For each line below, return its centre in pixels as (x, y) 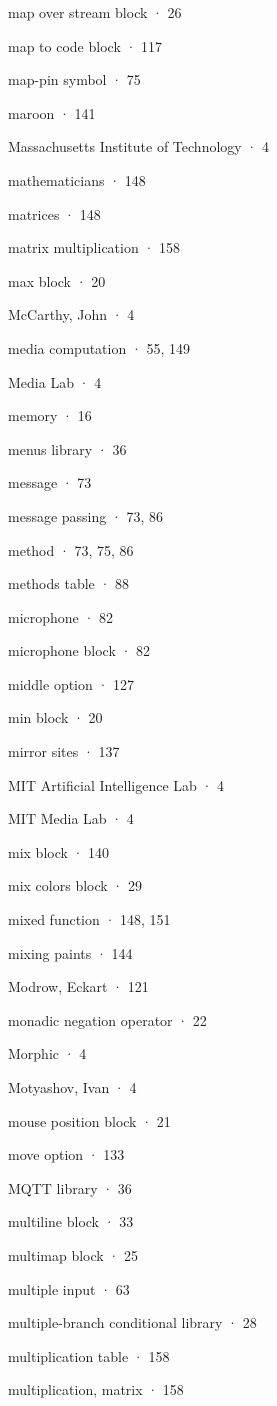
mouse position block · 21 (89, 1120)
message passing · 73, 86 (86, 515)
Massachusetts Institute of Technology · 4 (138, 146)
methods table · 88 (69, 583)
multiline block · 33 (71, 1221)
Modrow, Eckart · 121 (78, 986)
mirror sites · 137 (64, 751)
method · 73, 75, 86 (71, 549)
